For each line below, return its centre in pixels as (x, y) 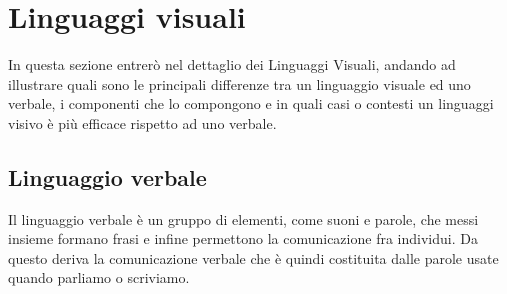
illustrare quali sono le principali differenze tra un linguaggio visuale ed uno (239, 83)
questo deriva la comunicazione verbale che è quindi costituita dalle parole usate (253, 257)
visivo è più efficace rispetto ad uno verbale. (142, 122)
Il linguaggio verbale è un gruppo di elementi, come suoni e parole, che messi (243, 218)
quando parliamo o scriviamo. (99, 277)
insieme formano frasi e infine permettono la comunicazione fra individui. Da (243, 238)
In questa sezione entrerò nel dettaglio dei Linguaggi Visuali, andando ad (232, 64)
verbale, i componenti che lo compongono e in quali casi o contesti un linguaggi (251, 103)
